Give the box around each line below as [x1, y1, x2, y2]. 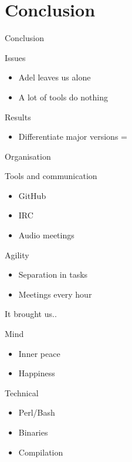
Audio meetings [18, 229, 75, 241]
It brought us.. [5, 308, 57, 320]
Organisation [5, 150, 51, 162]
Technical [5, 386, 39, 399]
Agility [5, 248, 29, 261]
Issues [5, 51, 26, 63]
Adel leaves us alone [18, 71, 91, 83]
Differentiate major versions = [18, 130, 127, 143]
